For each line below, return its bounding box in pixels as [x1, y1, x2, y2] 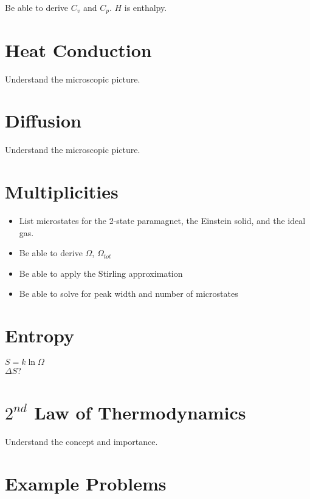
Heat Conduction [5, 37, 152, 62]
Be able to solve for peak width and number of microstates [19, 287, 238, 300]
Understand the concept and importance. [5, 435, 158, 447]
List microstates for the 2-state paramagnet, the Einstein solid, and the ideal [19, 214, 306, 227]
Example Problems [5, 470, 167, 495]
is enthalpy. [124, 1, 167, 13]
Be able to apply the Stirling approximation [19, 266, 183, 279]
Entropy [5, 323, 75, 348]
